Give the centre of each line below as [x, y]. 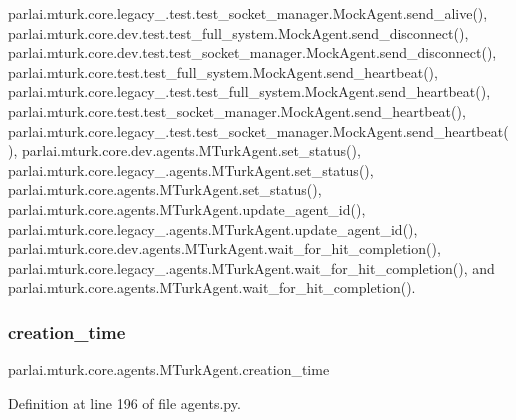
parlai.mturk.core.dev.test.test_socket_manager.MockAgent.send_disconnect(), [252, 52]
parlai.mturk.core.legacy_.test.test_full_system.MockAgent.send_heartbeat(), [249, 91]
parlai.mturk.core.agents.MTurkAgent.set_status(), [165, 189]
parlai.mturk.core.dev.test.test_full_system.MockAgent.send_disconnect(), [238, 32]
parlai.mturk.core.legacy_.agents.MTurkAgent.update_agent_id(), [213, 228]
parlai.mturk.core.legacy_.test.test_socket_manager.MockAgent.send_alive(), [248, 13]
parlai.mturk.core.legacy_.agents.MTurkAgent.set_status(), [191, 169]
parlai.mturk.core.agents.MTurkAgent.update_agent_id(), [187, 208]
